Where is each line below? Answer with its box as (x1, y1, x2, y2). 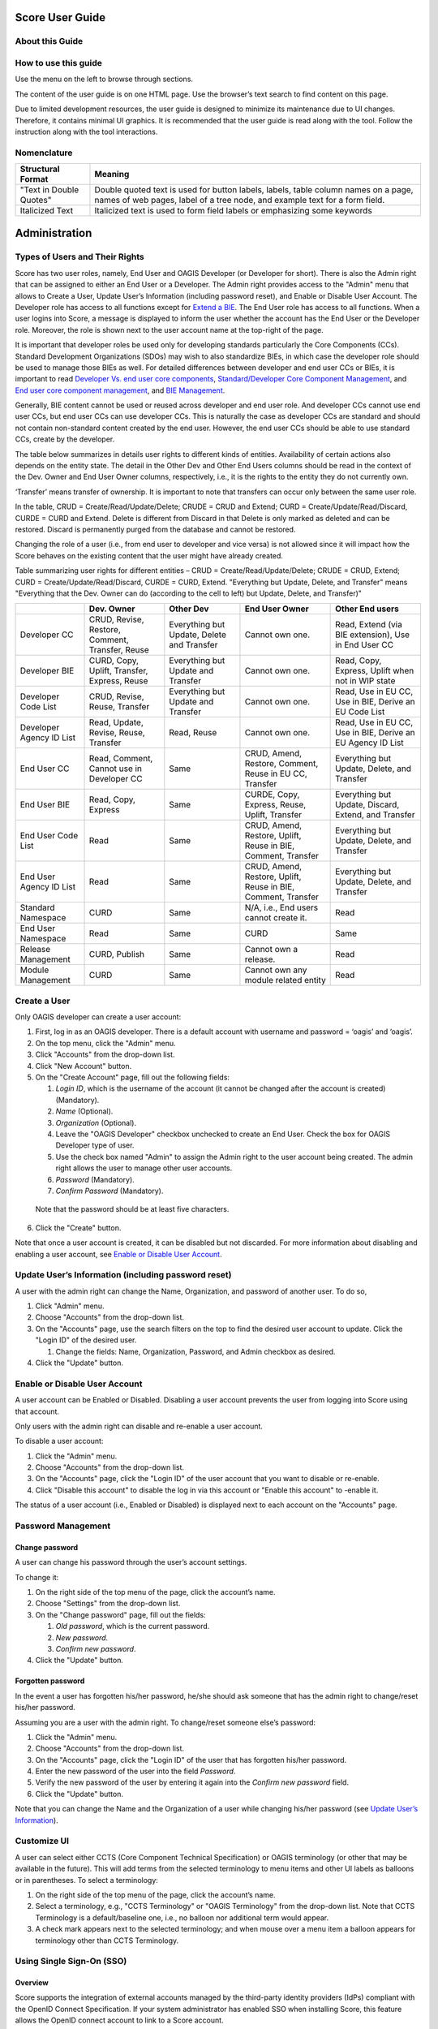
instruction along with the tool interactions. (15, 127, 158, 136)
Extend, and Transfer (335, 809, 415, 821)
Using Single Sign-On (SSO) (15, 1956, 127, 1967)
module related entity (244, 975, 326, 986)
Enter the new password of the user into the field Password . (35, 1766, 236, 1777)
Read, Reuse (169, 727, 217, 739)
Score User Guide (15, 11, 105, 24)
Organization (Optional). (55, 1118, 137, 1127)
